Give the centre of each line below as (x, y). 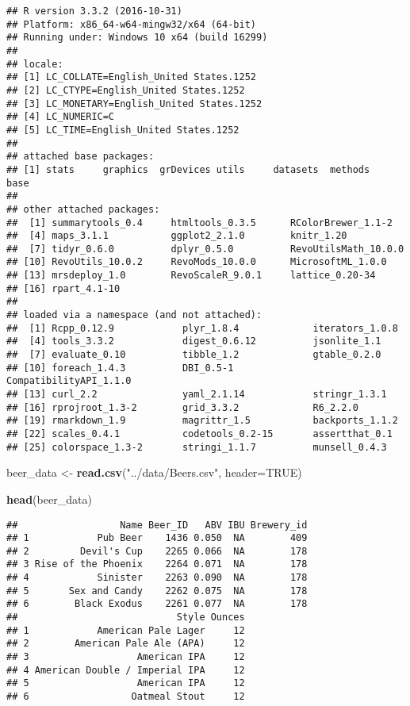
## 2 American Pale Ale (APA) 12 (126, 644)
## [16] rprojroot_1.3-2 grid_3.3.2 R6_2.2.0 (182, 407)
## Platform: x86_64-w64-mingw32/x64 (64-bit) (131, 24)
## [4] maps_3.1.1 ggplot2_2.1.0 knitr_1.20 (177, 236)
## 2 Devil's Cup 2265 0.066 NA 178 (157, 551)
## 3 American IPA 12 (126, 657)
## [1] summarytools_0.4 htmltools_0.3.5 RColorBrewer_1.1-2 (199, 223)
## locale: (35, 64)
